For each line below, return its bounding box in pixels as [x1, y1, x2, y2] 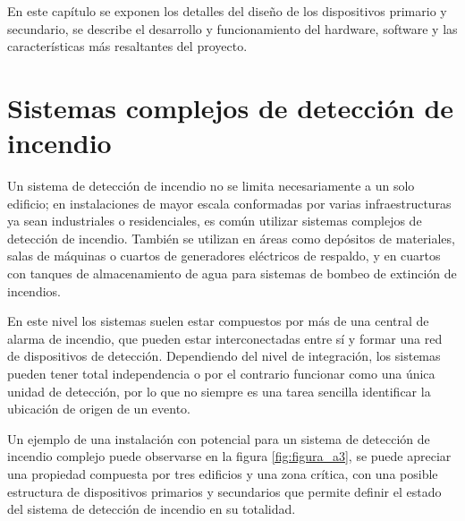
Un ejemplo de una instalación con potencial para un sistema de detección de [7, 429, 430, 448]
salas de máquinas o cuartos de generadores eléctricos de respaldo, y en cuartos [7, 246, 441, 265]
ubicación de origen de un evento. [7, 399, 190, 418]
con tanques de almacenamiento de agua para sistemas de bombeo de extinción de [7, 264, 457, 283]
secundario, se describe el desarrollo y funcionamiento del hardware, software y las [7, 19, 458, 38]
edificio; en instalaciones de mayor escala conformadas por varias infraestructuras [7, 193, 452, 212]
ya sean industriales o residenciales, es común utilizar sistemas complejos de [7, 211, 422, 230]
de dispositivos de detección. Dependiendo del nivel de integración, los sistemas [7, 346, 441, 365]
